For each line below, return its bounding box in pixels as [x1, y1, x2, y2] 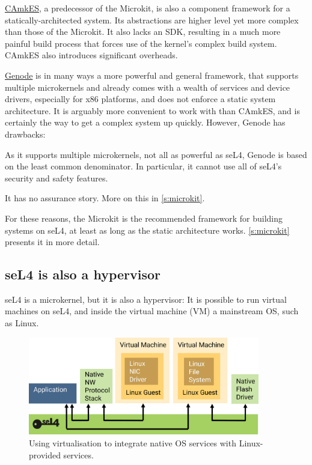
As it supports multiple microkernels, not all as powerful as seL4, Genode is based [5, 148, 307, 160]
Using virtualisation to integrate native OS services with [29, 436, 236, 449]
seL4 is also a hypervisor [5, 265, 161, 284]
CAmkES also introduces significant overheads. [5, 49, 178, 61]
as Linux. [5, 317, 39, 329]
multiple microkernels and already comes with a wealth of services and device [5, 81, 290, 93]
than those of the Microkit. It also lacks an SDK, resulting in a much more [5, 25, 281, 38]
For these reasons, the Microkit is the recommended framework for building [5, 211, 283, 224]
